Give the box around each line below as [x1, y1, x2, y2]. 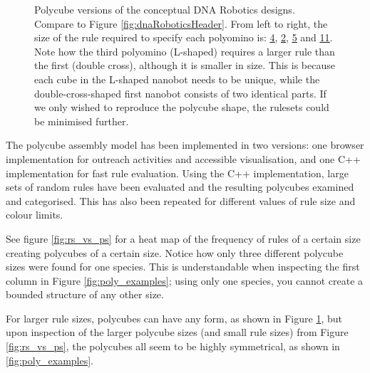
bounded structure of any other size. [6, 287, 164, 302]
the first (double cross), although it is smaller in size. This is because [34, 58, 335, 73]
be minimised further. [34, 113, 129, 128]
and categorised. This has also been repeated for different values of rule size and [6, 193, 356, 208]
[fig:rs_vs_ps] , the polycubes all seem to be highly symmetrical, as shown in [6, 339, 340, 354]
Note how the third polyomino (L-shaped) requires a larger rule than [34, 43, 335, 58]
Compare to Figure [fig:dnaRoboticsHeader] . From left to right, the [34, 16, 328, 31]
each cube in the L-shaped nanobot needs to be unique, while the [34, 71, 320, 86]
